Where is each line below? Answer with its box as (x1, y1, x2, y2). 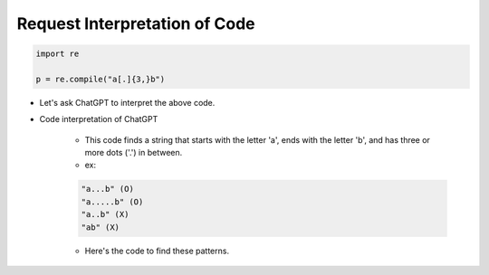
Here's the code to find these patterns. (84, 245, 230, 256)
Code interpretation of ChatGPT (39, 114, 158, 125)
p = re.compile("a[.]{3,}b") (35, 73, 166, 84)
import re (35, 49, 80, 59)
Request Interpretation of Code (16, 14, 255, 33)
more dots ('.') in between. (84, 147, 183, 158)
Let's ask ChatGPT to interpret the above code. (39, 97, 216, 108)
